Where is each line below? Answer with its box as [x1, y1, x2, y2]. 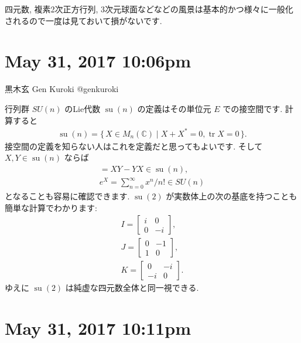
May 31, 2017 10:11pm [5, 316, 191, 340]
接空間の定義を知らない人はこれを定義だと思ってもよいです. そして [5, 140, 263, 152]
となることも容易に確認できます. [5, 190, 130, 202]
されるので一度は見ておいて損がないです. [5, 14, 162, 26]
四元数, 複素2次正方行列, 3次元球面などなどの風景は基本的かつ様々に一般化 [5, 3, 293, 15]
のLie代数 [64, 102, 101, 114]
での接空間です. [223, 102, 283, 114]
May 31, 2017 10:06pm [5, 49, 191, 73]
